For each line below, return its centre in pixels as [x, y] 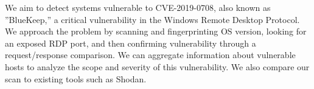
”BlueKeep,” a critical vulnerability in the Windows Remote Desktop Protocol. [152, 19]
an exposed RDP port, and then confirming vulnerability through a [131, 43]
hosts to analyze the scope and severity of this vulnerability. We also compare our [157, 66]
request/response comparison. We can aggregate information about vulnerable [150, 55]
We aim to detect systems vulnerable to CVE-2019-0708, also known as [138, 7]
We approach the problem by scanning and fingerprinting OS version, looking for [156, 31]
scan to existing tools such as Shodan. [76, 78]
